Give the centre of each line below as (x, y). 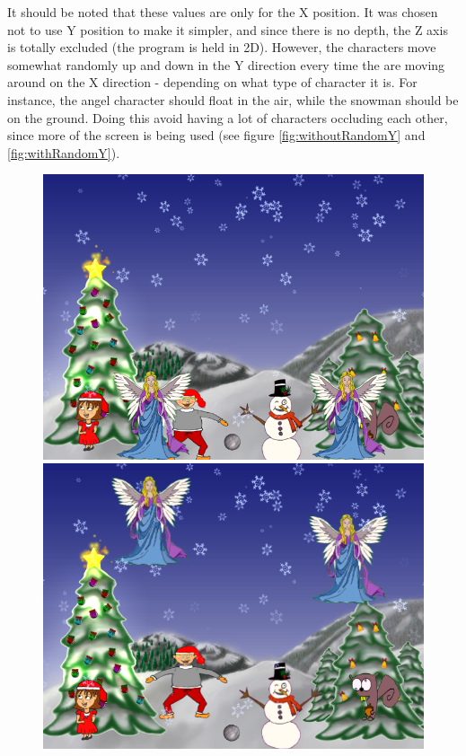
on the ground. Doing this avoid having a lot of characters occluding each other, (228, 117)
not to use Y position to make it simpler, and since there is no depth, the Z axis (228, 29)
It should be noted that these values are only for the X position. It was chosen (223, 12)
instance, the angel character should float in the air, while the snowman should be (233, 99)
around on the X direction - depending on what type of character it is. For (212, 82)
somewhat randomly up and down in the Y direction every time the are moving (226, 64)
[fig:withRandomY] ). (64, 152)
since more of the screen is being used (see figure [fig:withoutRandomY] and (216, 135)
